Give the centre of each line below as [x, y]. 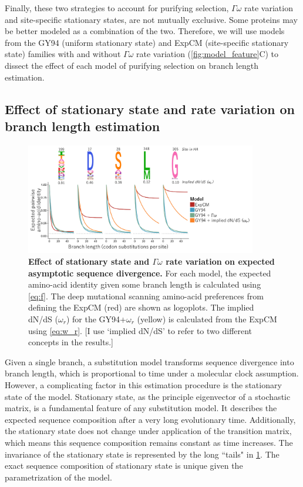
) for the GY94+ [96, 319]
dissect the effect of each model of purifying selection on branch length [132, 65]
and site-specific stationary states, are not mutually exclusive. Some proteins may [151, 19]
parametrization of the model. [58, 477]
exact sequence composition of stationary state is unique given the [124, 466]
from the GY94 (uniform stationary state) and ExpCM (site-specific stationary [147, 42]
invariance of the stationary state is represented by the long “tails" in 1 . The [142, 454]
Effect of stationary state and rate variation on [150, 109]
